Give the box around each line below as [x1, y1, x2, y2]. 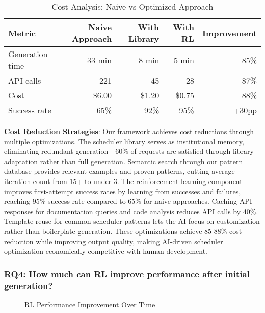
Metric [8, 27, 36, 39]
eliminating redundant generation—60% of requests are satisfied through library [4, 146, 254, 156]
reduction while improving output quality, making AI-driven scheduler [4, 236, 223, 246]
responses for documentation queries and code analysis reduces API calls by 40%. [4, 205, 258, 216]
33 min [87, 54, 112, 66]
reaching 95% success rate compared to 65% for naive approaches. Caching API [4, 196, 252, 206]
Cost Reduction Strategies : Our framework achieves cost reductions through [4, 126, 254, 136]
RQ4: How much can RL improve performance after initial [4, 267, 250, 280]
